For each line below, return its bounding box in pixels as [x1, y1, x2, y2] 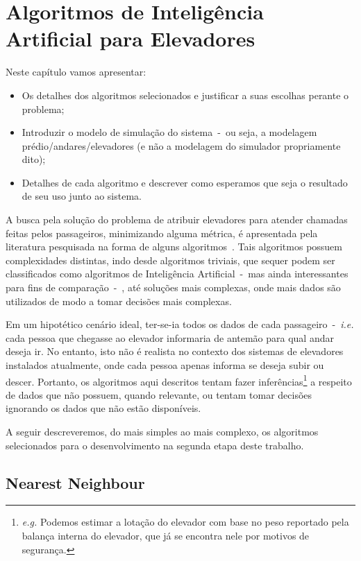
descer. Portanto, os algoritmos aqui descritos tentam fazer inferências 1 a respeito [6, 372, 352, 388]
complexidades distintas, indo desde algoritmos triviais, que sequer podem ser [6, 252, 335, 267]
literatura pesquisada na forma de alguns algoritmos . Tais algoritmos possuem [6, 239, 342, 254]
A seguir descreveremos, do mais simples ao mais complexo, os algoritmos [6, 424, 319, 439]
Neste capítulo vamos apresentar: [6, 64, 146, 79]
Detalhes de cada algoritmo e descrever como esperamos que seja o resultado [22, 175, 348, 189]
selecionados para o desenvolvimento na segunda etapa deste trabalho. [6, 438, 304, 452]
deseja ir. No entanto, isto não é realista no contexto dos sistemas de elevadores [6, 344, 344, 359]
